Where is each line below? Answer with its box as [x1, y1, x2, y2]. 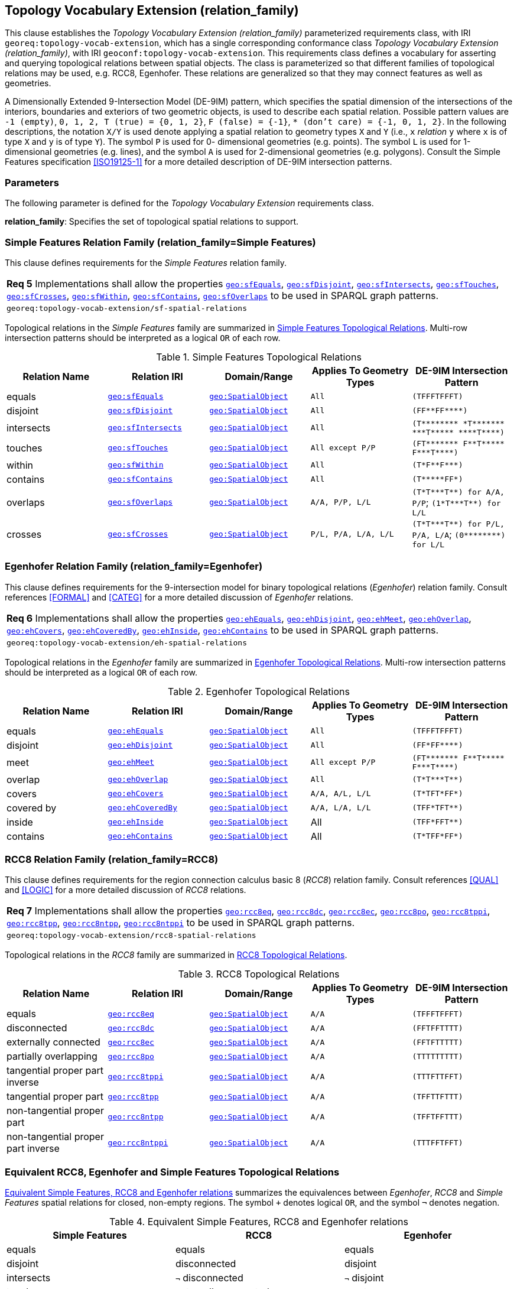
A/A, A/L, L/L [310, 789, 371, 798]
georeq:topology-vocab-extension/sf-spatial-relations [6, 303, 247, 313]
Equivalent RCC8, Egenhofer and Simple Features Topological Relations [5, 1165, 340, 1178]
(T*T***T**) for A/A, [412, 487, 505, 496]
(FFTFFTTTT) [412, 1023, 463, 1033]
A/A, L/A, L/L [310, 803, 371, 813]
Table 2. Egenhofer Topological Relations [168, 685, 350, 697]
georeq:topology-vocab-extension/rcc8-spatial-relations [6, 931, 256, 940]
